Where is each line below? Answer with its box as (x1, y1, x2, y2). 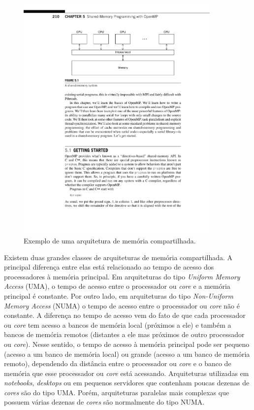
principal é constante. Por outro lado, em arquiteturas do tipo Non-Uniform (4, 290, 233, 301)
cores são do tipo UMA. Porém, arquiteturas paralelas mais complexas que (4, 387, 229, 397)
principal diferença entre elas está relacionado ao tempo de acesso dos (4, 262, 214, 272)
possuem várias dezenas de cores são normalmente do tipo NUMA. (4, 397, 205, 407)
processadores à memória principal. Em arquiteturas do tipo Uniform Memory (4, 271, 240, 281)
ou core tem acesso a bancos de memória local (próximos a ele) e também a (4, 319, 231, 330)
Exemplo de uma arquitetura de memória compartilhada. (24, 235, 196, 245)
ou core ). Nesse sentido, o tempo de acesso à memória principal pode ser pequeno (4, 339, 250, 349)
